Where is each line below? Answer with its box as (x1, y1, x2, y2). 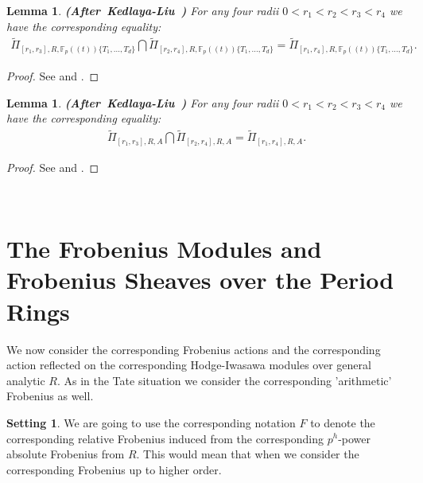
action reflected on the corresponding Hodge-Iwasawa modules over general (6, 356, 371, 373)
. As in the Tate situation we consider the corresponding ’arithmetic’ (56, 372, 392, 388)
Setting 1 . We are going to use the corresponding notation (6, 414, 296, 430)
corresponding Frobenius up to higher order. (6, 461, 222, 477)
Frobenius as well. (6, 388, 94, 404)
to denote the (310, 414, 375, 430)
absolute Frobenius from (6, 446, 125, 462)
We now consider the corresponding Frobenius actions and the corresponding (6, 341, 381, 357)
